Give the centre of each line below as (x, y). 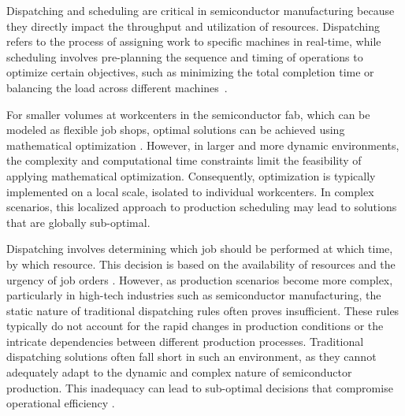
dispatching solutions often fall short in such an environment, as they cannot (191, 357)
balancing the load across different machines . (117, 87)
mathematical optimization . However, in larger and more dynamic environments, (203, 145)
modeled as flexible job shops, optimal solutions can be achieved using (176, 130)
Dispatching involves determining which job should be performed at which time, (200, 249)
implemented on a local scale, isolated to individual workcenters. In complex (190, 191)
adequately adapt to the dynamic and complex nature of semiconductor (179, 372)
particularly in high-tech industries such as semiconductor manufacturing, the (194, 295)
